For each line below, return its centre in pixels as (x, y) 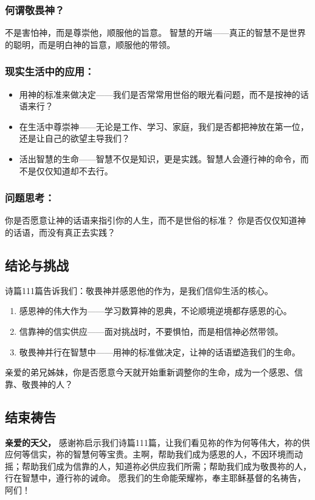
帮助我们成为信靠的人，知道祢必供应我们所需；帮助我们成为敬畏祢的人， (166, 466)
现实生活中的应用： (50, 71)
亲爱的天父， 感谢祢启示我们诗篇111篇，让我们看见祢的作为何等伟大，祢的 (153, 442)
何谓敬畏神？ (35, 9)
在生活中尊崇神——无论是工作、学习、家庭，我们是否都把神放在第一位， (164, 126)
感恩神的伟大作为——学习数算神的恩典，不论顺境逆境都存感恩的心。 (155, 311)
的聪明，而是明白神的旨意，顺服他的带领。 (90, 44)
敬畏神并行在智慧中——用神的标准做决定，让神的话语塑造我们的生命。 (160, 351)
